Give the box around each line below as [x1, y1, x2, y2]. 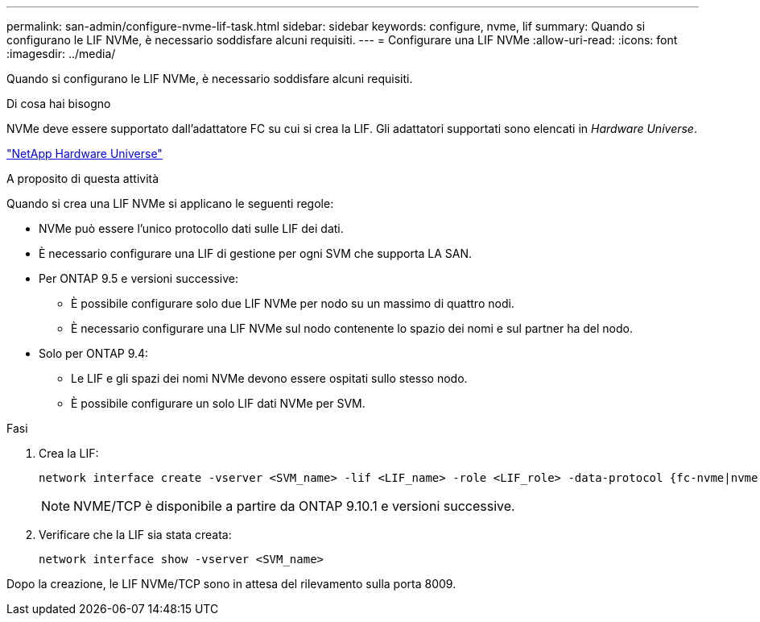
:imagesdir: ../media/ [6, 47, 116, 60]
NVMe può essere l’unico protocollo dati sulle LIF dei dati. [39, 222, 344, 235]
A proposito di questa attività [6, 172, 159, 185]
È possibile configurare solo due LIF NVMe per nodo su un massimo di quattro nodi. [71, 296, 514, 310]
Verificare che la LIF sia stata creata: [39, 528, 232, 541]
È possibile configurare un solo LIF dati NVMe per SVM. [71, 396, 366, 410]
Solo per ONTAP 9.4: [39, 346, 149, 360]
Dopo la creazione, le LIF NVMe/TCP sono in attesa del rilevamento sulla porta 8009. [6, 577, 456, 591]
